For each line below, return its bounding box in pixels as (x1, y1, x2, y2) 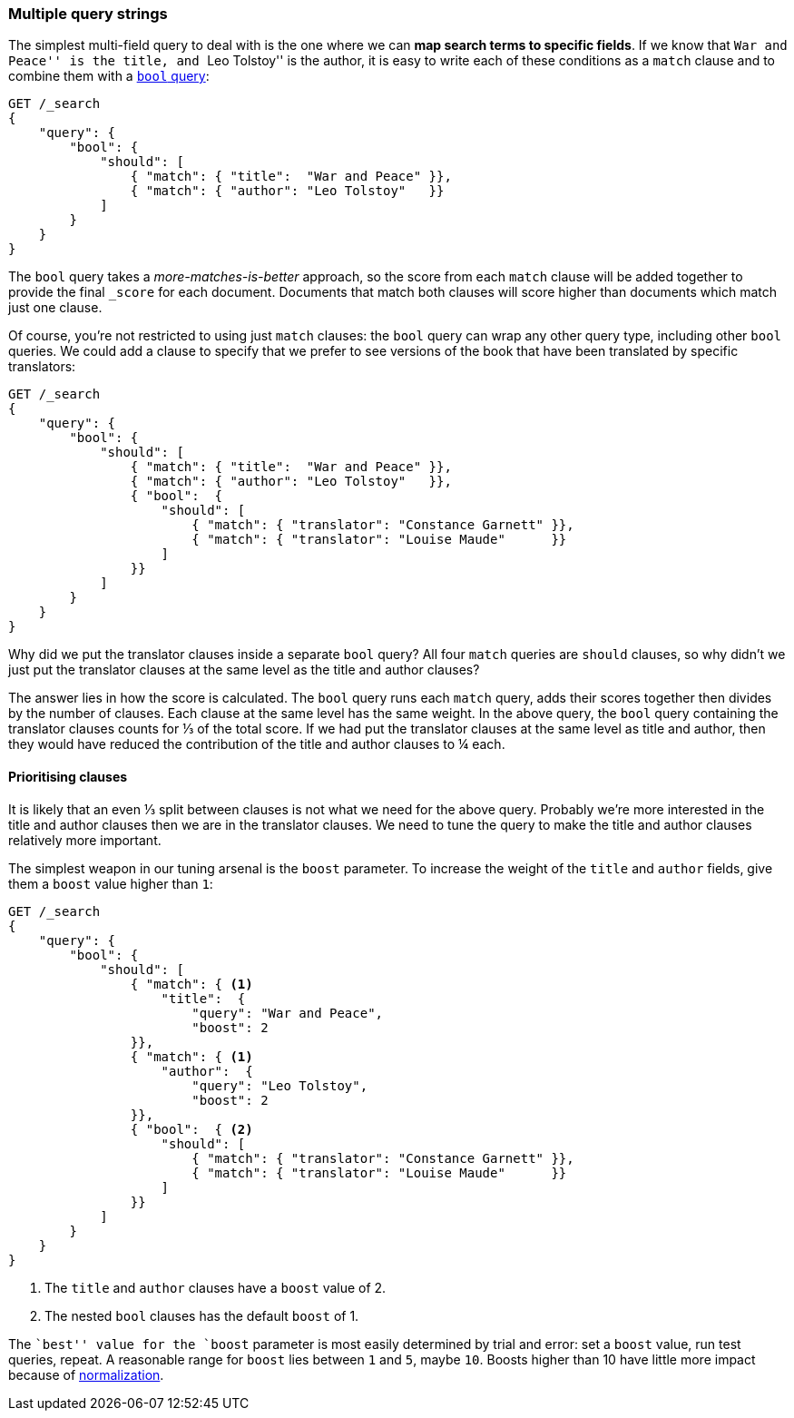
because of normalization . (8, 1366, 164, 1383)
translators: (8, 359, 76, 375)
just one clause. (8, 300, 103, 316)
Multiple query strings (8, 5, 168, 23)
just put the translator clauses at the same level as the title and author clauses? (8, 662, 480, 678)
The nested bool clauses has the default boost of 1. (44, 1307, 359, 1324)
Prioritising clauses (8, 768, 128, 784)
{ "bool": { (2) (130, 1121, 253, 1137)
